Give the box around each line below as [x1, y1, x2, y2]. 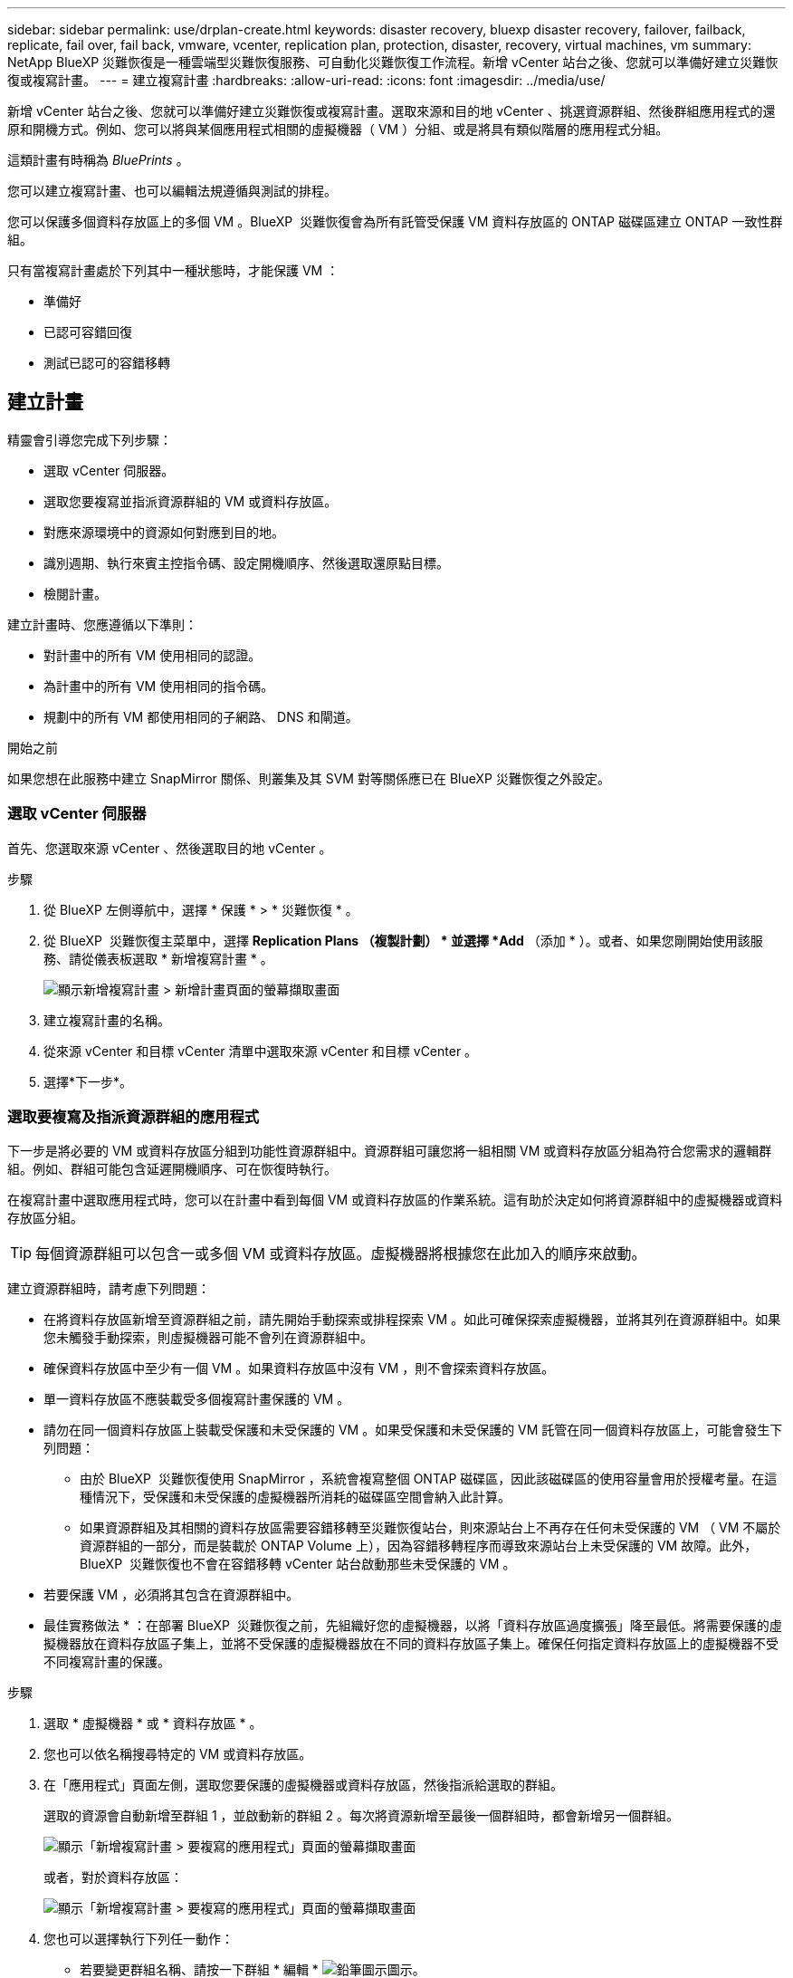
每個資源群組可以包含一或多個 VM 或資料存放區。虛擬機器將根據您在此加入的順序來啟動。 [35, 1244, 646, 1263]
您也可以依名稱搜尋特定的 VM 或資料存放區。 [43, 1746, 312, 1762]
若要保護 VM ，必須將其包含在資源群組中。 [43, 1587, 300, 1603]
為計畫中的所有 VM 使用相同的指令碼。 [43, 677, 274, 694]
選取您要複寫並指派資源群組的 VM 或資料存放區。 [43, 493, 338, 509]
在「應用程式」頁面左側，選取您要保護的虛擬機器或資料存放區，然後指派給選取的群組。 [43, 1777, 563, 1793]
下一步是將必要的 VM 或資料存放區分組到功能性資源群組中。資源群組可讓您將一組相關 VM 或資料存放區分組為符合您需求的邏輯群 [7, 1143, 772, 1159]
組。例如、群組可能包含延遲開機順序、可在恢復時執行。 [7, 1161, 337, 1177]
